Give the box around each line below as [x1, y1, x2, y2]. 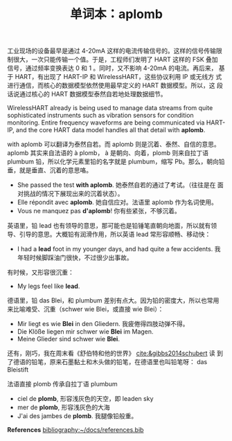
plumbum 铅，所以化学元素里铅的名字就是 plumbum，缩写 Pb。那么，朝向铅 [7, 157, 225, 166]
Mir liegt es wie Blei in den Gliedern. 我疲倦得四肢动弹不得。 [17, 320, 189, 328]
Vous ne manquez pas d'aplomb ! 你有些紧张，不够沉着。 [17, 207, 181, 215]
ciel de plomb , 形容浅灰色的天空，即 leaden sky [17, 395, 154, 403]
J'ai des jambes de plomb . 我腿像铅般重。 [17, 412, 138, 420]
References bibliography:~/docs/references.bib [7, 426, 144, 434]
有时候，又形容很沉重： [7, 268, 74, 277]
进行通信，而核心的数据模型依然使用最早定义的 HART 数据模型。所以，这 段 [7, 81, 223, 90]
